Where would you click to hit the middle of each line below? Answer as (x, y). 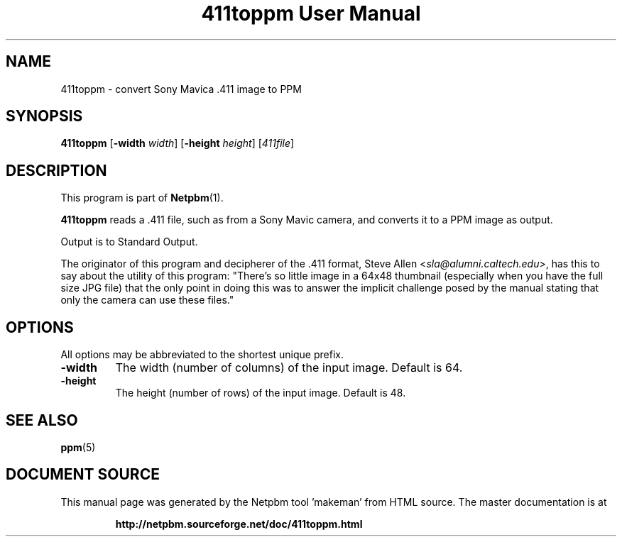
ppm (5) (78, 447)
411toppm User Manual (311, 13)
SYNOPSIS (44, 116)
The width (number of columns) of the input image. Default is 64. (289, 368)
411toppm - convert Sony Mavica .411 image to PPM (181, 89)
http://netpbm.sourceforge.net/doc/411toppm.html (239, 524)
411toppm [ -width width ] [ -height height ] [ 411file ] (178, 143)
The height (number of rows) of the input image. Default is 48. (261, 393)
